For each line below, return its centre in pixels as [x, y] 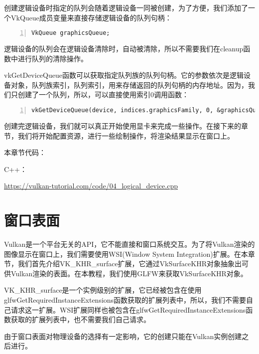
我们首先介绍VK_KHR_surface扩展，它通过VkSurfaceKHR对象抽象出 [129, 264]
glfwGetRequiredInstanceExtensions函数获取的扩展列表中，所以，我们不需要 [125, 299]
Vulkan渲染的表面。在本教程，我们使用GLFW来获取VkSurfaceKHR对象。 [129, 273]
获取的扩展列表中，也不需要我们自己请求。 [80, 319]
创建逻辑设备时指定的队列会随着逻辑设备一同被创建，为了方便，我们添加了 [126, 7]
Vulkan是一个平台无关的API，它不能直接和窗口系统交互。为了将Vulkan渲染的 [129, 244]
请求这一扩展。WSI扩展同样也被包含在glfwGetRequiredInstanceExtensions [128, 309]
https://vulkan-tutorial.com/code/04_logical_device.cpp [91, 186]
